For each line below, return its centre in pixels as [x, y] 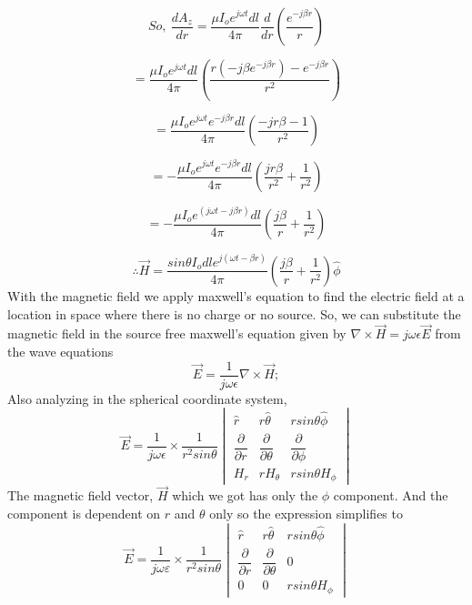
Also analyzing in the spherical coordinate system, [147, 398]
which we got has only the [245, 495]
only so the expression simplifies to [306, 514]
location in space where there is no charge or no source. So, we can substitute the [234, 313]
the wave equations [60, 351]
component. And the [391, 495]
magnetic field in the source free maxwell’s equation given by [177, 333]
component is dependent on [84, 514]
